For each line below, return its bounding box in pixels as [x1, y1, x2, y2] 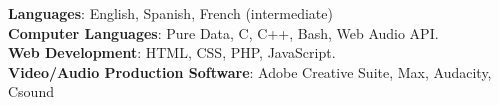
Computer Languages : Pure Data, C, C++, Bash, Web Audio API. [8, 22, 439, 43]
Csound [8, 81, 54, 102]
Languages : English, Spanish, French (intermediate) [8, 3, 333, 23]
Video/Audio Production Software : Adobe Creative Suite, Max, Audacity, [8, 61, 492, 82]
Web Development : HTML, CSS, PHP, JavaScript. [8, 42, 336, 63]
